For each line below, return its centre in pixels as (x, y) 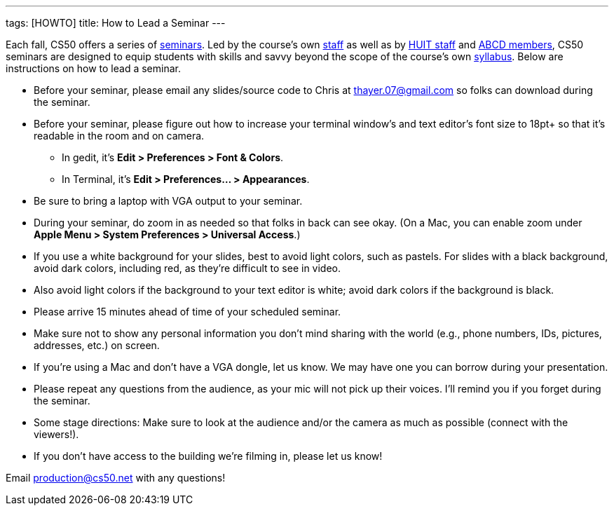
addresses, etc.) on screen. (97, 345)
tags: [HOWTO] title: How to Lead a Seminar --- (116, 23)
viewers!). (56, 434)
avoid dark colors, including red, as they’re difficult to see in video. (187, 268)
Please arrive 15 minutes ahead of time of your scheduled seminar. (187, 312)
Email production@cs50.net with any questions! (116, 478)
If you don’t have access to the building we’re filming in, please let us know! (208, 456)
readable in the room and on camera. (119, 136)
